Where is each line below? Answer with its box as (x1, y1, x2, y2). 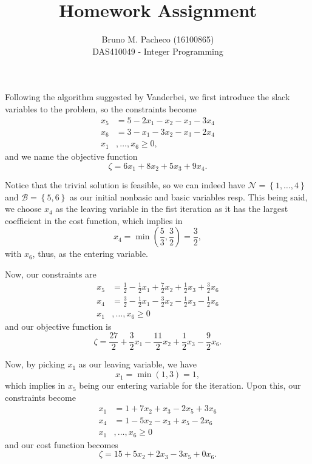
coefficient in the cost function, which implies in (5, 214, 183, 227)
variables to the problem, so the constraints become (5, 102, 197, 115)
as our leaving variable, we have (78, 358, 197, 370)
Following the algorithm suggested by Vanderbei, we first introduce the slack (5, 90, 290, 103)
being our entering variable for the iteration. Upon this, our (79, 379, 301, 392)
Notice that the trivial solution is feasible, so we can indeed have (5, 179, 245, 191)
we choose (5, 202, 42, 215)
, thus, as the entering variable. (32, 247, 149, 260)
